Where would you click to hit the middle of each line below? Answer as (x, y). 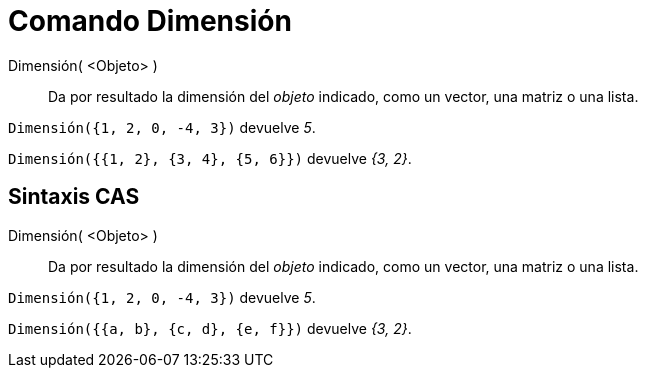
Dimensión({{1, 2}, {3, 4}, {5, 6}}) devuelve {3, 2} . (210, 158)
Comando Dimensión (150, 21)
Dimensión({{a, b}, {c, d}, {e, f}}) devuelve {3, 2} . (210, 328)
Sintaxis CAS (74, 197)
